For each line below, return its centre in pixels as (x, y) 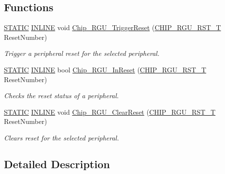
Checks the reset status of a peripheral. (61, 96)
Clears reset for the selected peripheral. (61, 137)
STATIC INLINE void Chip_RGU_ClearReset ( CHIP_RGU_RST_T (110, 112)
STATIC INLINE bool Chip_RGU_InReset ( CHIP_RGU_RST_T (105, 69)
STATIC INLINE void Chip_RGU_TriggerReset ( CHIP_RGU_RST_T (112, 27)
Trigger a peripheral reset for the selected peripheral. (82, 53)
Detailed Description (57, 164)
